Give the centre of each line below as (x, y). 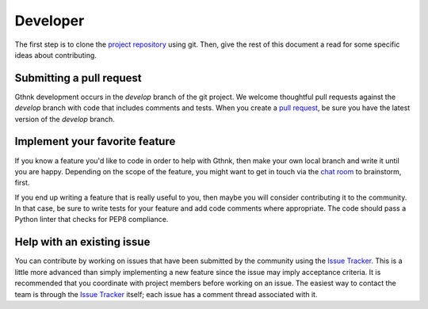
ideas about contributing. (55, 55)
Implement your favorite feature (95, 141)
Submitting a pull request (78, 78)
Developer (50, 21)
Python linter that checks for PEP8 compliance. (92, 219)
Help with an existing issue (82, 242)
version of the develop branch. (65, 119)
